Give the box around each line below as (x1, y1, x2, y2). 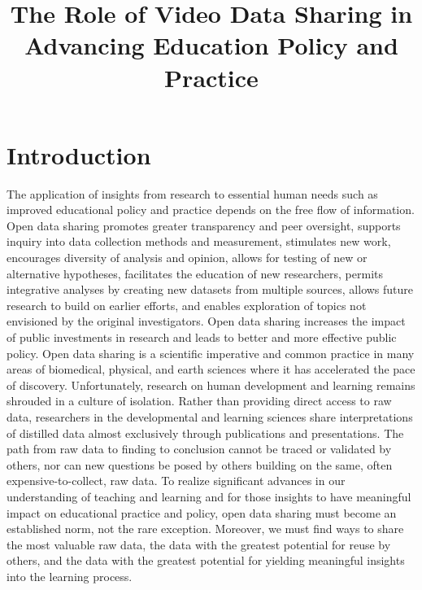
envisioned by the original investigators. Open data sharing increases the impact (7, 312, 406, 330)
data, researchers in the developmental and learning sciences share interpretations (7, 409, 413, 425)
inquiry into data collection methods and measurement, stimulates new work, (7, 233, 391, 250)
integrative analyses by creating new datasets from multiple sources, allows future (7, 281, 414, 298)
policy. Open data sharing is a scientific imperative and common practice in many (7, 344, 415, 361)
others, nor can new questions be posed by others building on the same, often (7, 456, 393, 473)
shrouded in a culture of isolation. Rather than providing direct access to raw (7, 392, 392, 409)
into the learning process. (7, 567, 133, 584)
